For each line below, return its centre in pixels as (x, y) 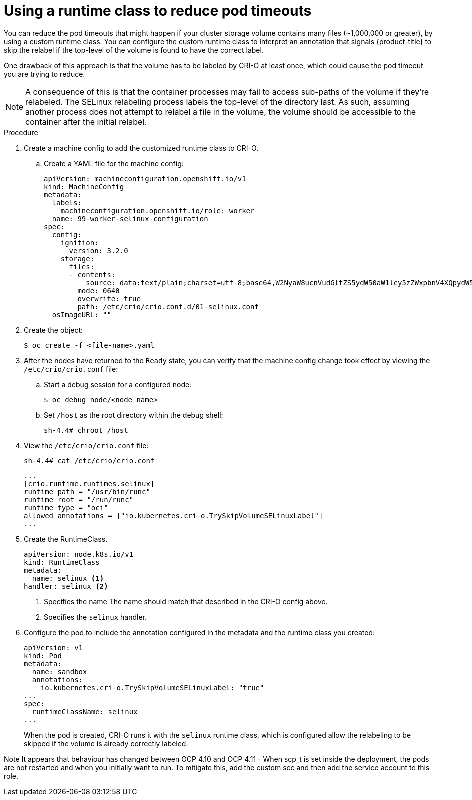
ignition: (80, 242)
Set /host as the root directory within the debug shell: (134, 415)
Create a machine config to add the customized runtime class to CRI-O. (141, 148)
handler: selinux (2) (66, 586)
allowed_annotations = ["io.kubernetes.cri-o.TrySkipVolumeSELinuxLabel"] (174, 516)
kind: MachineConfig (84, 186)
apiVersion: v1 (54, 648)
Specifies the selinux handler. (96, 617)
